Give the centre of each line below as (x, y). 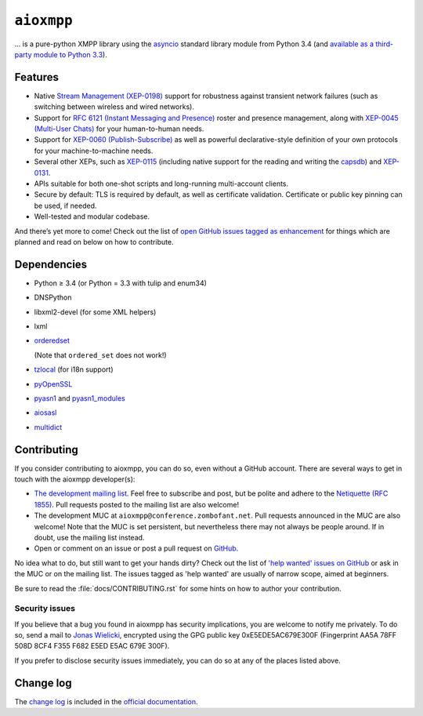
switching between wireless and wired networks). (114, 107)
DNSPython (53, 297)
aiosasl (45, 413)
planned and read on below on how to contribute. (94, 242)
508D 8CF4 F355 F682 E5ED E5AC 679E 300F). (92, 646)
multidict (48, 427)
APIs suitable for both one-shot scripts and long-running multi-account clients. (161, 184)
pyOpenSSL (53, 383)
